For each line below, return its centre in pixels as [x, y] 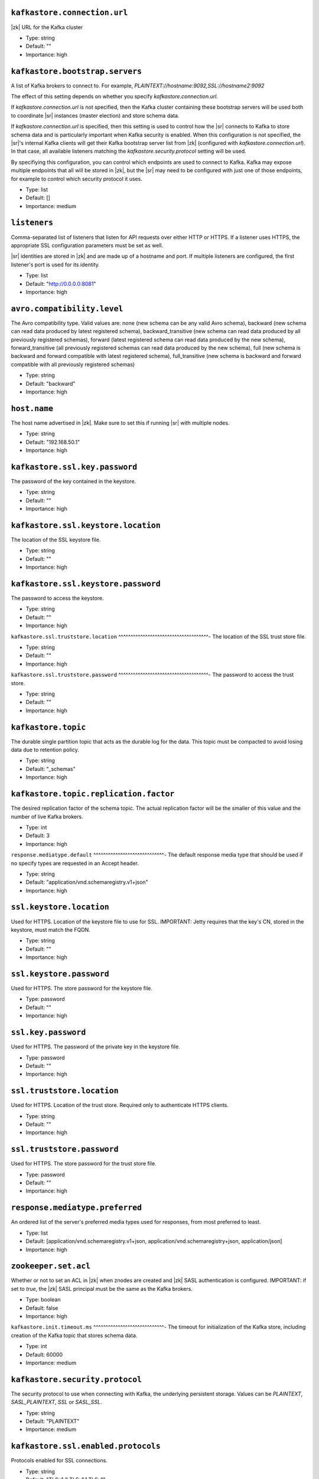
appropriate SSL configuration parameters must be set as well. [87, 245]
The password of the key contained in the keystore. [74, 481]
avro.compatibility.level [67, 309]
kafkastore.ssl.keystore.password [86, 584]
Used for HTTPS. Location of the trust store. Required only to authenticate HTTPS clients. [120, 1105]
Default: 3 [38, 836]
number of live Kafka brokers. [47, 816]
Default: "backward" [51, 383]
